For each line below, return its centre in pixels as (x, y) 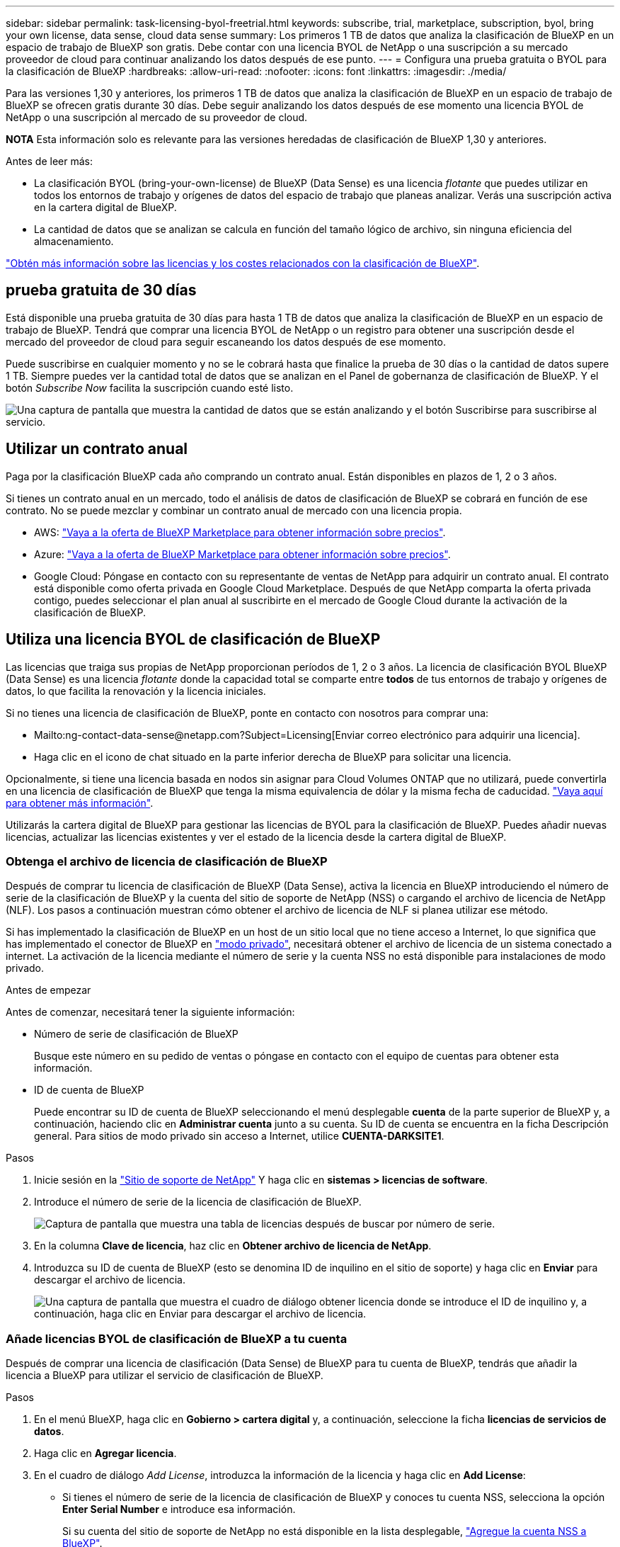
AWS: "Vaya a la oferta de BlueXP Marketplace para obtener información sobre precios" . (240, 532)
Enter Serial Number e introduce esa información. (179, 1509)
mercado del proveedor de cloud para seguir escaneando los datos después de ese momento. (226, 341)
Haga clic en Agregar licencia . (105, 1453)
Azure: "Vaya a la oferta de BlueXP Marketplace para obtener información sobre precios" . (242, 554)
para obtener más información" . (80, 803)
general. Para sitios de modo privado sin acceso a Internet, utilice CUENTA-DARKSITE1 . (239, 1136)
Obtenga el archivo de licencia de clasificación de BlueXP (167, 861)
